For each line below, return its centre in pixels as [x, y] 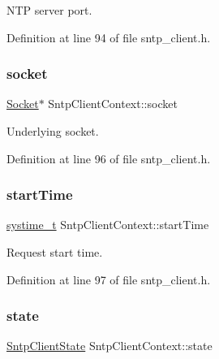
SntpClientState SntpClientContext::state [109, 346]
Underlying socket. [53, 131]
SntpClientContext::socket [113, 104]
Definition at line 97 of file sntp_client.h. [109, 279]
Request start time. [55, 252]
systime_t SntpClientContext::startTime [108, 225]
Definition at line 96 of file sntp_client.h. [109, 158]
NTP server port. [49, 10]
